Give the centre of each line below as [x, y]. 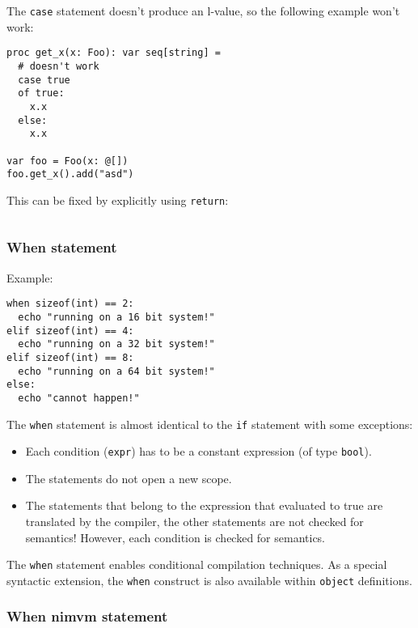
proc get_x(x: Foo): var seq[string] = [114, 53]
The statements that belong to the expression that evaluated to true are [204, 505]
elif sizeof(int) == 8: [70, 357]
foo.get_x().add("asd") [70, 174]
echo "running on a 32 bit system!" [116, 344]
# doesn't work [59, 66]
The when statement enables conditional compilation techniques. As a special [197, 564]
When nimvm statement [87, 616]
